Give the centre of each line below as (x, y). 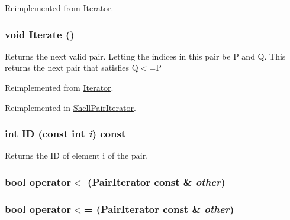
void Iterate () (40, 34)
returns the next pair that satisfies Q (72, 68)
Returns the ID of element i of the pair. (77, 155)
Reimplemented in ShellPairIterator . (70, 107)
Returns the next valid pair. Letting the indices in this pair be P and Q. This (145, 56)
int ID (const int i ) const (65, 134)
